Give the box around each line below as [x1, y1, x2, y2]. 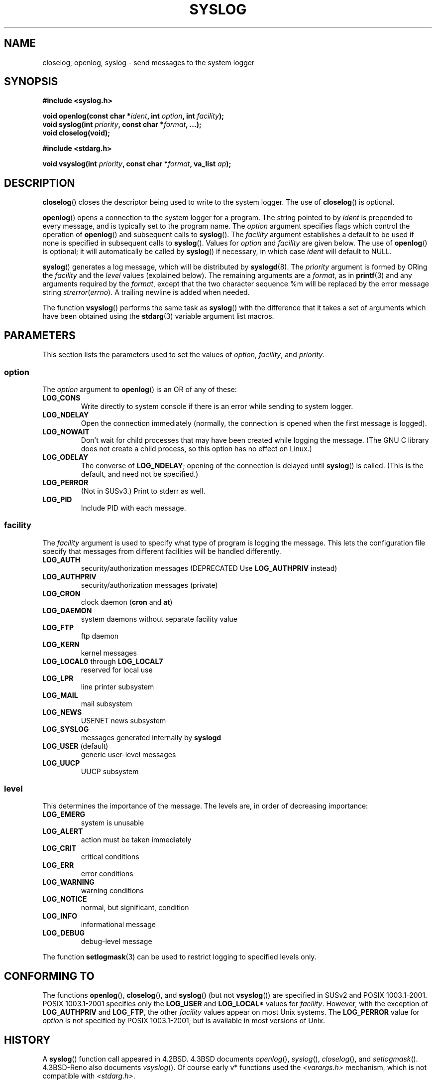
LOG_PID [42, 495, 72, 504]
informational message [81, 920, 156, 929]
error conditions [81, 869, 133, 878]
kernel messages [81, 648, 137, 657]
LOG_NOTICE [42, 895, 87, 904]
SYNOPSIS [4, 75, 58, 88]
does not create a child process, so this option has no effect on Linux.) [81, 444, 312, 453]
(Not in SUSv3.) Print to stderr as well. [81, 486, 206, 495]
